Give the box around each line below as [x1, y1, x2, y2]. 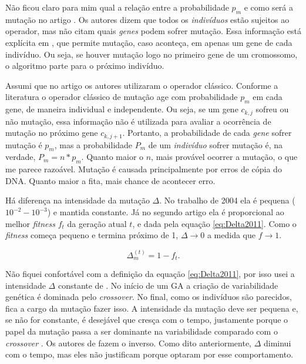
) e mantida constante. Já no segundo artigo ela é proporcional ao [47, 206, 284, 218]
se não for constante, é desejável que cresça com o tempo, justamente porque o [5, 313, 288, 326]
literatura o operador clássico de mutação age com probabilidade [5, 91, 238, 103]
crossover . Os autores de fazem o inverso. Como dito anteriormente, [5, 336, 251, 349]
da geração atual [67, 217, 127, 229]
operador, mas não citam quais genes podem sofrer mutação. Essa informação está [5, 25, 301, 37]
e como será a [244, 1, 293, 13]
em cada [253, 91, 283, 103]
